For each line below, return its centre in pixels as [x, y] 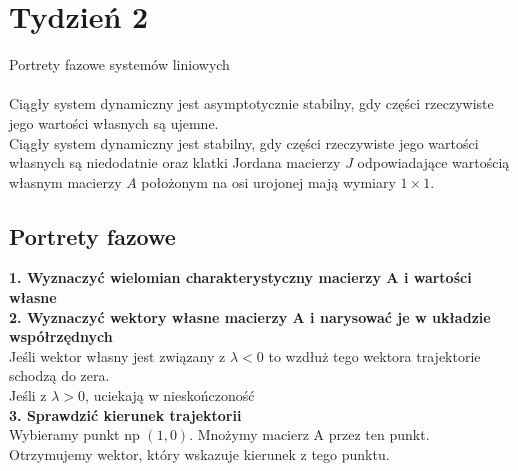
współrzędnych [61, 336]
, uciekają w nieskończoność [170, 395]
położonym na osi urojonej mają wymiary [268, 181]
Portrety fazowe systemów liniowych [119, 64]
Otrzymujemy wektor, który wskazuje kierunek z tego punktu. [199, 453]
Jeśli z [28, 395]
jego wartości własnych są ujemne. [114, 122]
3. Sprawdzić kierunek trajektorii [125, 414]
